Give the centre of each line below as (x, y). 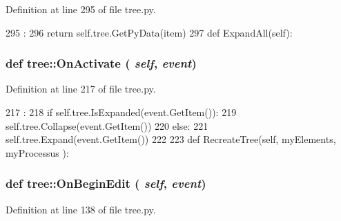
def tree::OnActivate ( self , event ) (101, 63)
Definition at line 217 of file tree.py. (81, 89)
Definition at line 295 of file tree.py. (81, 9)
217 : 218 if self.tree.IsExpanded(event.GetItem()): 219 (121, 112)
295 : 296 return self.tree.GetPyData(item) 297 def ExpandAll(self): (149, 32)
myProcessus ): (37, 152)
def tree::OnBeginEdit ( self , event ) (106, 183)
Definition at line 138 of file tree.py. (81, 209)
